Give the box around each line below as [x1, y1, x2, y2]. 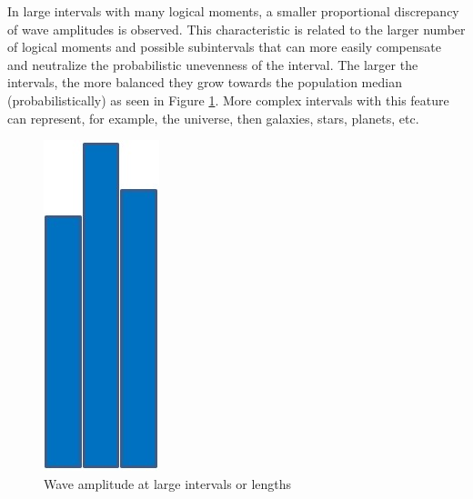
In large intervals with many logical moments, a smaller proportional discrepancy [7, 2, 459, 20]
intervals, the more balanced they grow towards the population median [7, 73, 402, 92]
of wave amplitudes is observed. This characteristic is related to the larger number [7, 19, 466, 38]
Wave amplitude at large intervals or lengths [44, 474, 292, 493]
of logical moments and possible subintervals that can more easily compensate [7, 37, 441, 56]
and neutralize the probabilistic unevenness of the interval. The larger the [7, 55, 418, 74]
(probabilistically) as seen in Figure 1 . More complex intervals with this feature [7, 90, 449, 109]
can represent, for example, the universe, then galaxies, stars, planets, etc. [7, 108, 419, 127]
